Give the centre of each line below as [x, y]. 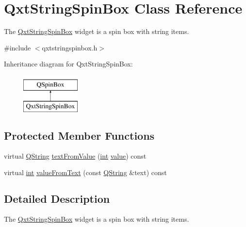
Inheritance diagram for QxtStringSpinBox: [68, 64]
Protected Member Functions [79, 136]
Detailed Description [57, 198]
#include [17, 47]
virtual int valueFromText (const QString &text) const [85, 172]
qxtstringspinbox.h [70, 47]
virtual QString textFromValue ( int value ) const [75, 156]
